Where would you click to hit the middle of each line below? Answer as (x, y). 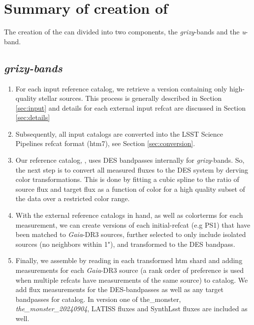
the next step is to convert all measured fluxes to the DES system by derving (132, 169)
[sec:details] (33, 117)
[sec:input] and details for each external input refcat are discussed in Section (131, 107)
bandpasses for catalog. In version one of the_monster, (98, 299)
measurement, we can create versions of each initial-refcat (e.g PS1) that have (133, 224)
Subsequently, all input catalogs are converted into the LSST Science (119, 133)
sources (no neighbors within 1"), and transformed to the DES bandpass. (125, 244)
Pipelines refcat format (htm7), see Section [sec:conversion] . (105, 143)
